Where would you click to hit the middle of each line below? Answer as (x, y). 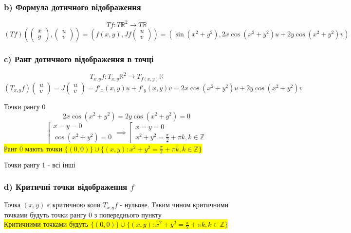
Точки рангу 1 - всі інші (40, 165)
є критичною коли (74, 205)
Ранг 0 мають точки (33, 148)
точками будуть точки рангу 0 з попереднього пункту (83, 214)
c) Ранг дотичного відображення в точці (79, 58)
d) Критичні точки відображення (66, 186)
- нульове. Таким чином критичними (174, 205)
